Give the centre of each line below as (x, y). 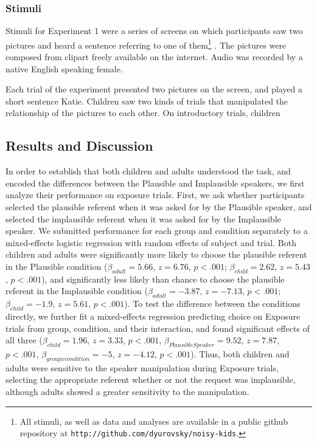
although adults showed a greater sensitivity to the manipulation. (127, 391)
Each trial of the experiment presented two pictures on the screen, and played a (154, 89)
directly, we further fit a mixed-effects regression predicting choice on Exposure (153, 316)
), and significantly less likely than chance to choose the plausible (163, 279)
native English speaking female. (64, 68)
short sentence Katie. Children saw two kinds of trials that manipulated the (147, 101)
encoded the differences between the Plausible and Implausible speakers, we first (155, 183)
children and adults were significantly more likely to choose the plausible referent (156, 254)
